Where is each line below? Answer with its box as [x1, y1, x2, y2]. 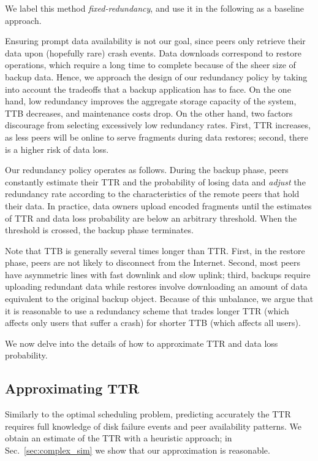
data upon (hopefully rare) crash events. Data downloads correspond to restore [5, 46, 301, 59]
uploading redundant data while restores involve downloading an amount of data [5, 280, 308, 293]
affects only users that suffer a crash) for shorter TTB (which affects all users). [5, 316, 301, 329]
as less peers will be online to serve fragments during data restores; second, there [5, 130, 308, 143]
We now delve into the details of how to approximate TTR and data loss [5, 336, 278, 349]
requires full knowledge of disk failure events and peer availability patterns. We [5, 419, 301, 432]
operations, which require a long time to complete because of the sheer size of [5, 58, 296, 71]
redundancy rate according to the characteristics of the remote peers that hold [5, 187, 300, 200]
